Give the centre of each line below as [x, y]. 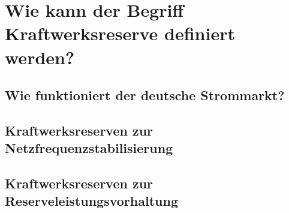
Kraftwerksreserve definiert [120, 33]
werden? [40, 57]
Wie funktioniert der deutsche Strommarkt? [145, 95]
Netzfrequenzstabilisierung [89, 148]
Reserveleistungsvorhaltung [91, 201]
